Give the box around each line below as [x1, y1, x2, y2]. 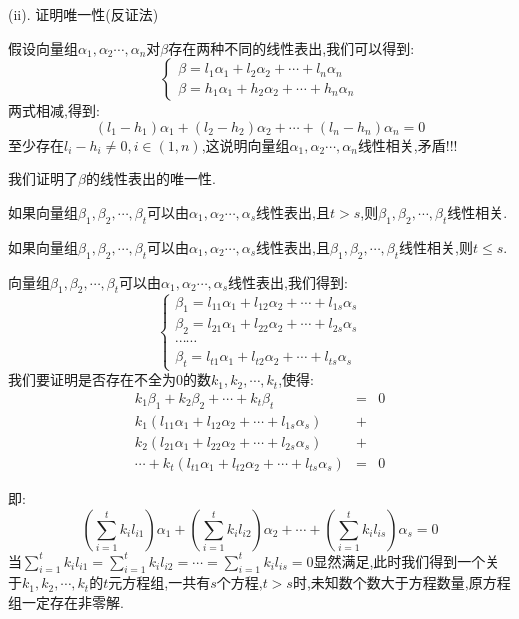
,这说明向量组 [201, 134, 290, 155]
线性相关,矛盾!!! [357, 134, 458, 155]
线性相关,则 [399, 236, 474, 257]
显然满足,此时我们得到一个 [313, 550, 486, 571]
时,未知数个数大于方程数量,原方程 [292, 572, 511, 593]
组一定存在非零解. [8, 591, 124, 612]
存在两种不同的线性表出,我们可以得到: [168, 37, 415, 58]
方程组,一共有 [122, 572, 211, 593]
